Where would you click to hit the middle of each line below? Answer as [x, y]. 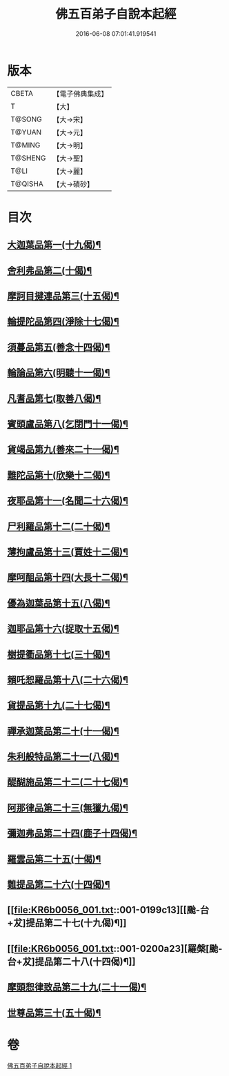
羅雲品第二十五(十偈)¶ [54, 859]
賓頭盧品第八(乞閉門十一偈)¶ [68, 424]
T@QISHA [27, 183]
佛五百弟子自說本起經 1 [40, 1065]
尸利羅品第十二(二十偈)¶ [59, 526]
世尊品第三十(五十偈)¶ [54, 1013]
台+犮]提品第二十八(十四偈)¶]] [71, 961]
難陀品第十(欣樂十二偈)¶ [59, 475]
